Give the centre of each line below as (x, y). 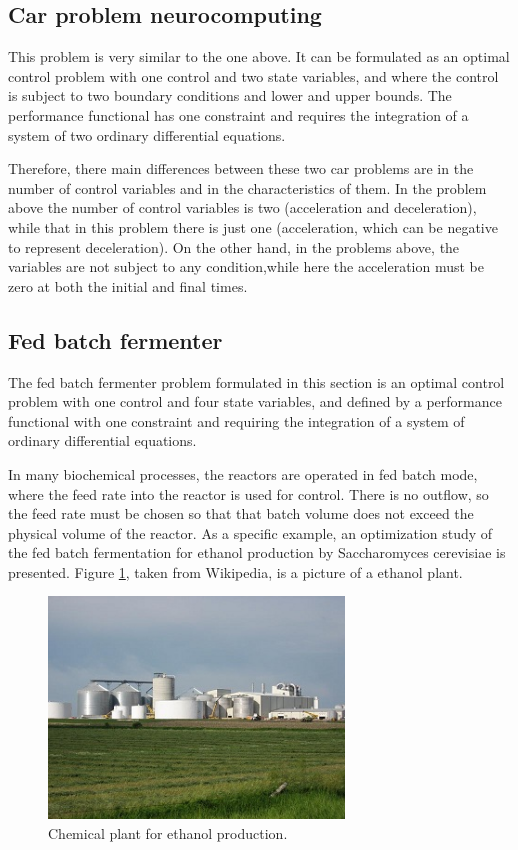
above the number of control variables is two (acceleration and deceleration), (242, 207)
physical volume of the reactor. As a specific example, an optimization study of (250, 532)
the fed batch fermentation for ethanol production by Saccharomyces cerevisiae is (257, 552)
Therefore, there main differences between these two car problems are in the (241, 168)
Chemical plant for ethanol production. (168, 832)
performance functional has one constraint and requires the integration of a (238, 114)
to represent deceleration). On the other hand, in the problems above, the (234, 246)
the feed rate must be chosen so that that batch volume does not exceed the (241, 513)
